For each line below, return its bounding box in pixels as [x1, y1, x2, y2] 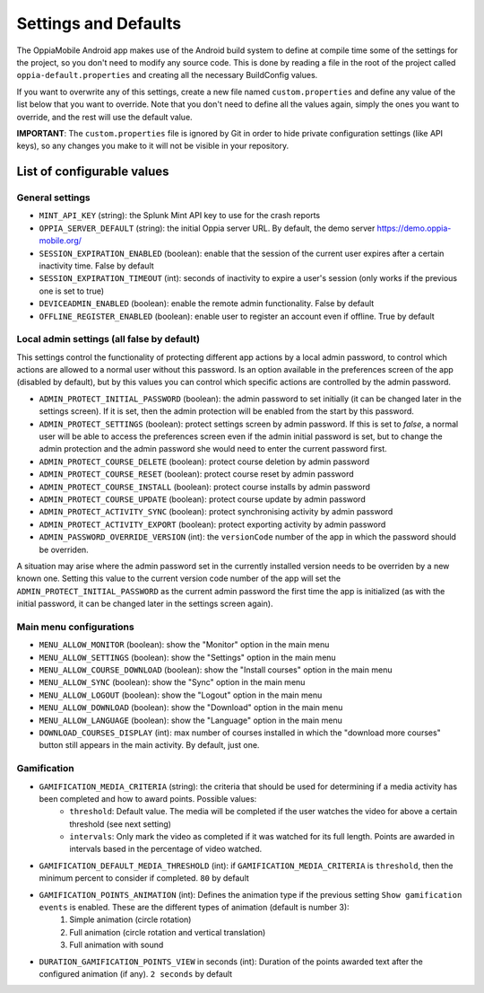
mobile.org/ [39, 235, 82, 246]
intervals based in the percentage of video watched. [69, 844, 263, 855]
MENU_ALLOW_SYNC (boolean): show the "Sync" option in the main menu [39, 677, 306, 688]
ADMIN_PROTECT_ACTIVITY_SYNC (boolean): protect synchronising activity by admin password [39, 506, 393, 517]
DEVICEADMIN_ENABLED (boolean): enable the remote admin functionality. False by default [39, 298, 375, 309]
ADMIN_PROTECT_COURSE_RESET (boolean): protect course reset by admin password [39, 469, 354, 479]
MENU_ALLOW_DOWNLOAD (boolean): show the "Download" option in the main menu [39, 702, 343, 713]
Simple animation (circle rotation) [69, 914, 192, 925]
